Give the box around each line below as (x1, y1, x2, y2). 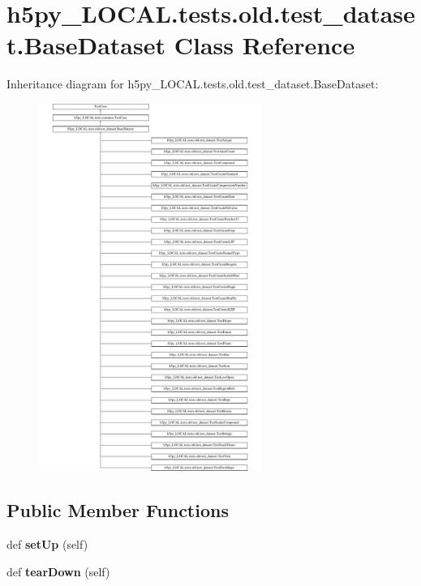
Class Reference (174, 28, 355, 62)
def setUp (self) (6, 536, 88, 553)
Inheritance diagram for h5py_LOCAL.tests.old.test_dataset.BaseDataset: (6, 75, 379, 92)
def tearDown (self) (6, 562, 110, 580)
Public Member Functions (6, 498, 229, 523)
